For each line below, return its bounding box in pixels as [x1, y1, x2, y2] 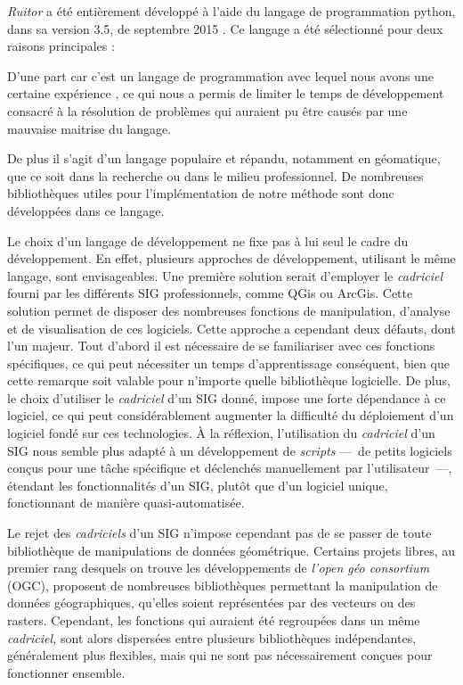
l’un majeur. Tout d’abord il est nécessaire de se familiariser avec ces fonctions [7, 336, 435, 355]
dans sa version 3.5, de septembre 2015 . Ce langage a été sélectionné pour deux [7, 19, 443, 37]
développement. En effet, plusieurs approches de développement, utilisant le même [7, 249, 456, 268]
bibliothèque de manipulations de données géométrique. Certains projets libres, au [7, 541, 456, 559]
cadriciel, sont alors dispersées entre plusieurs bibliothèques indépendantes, [7, 628, 417, 647]
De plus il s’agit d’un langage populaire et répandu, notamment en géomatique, [7, 149, 441, 168]
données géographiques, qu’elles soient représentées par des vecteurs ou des [7, 593, 416, 612]
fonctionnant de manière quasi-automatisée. [7, 493, 245, 512]
